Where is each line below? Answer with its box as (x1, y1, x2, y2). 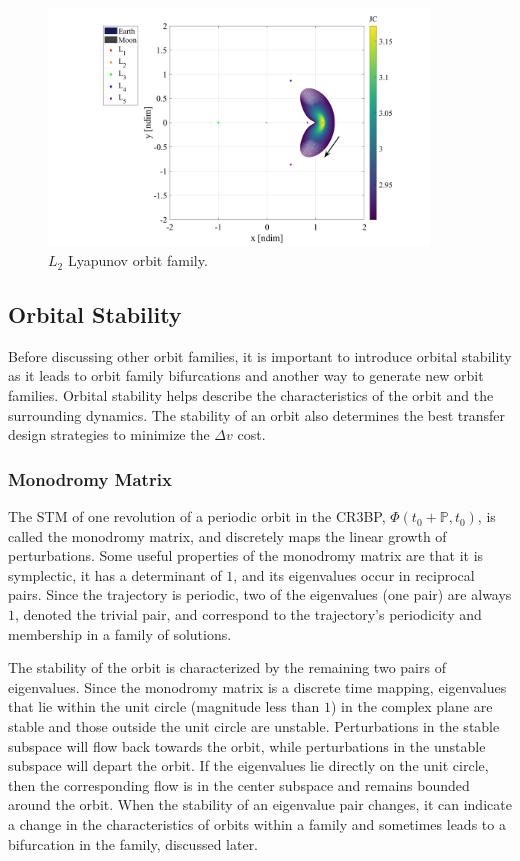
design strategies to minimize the (8, 424, 210, 445)
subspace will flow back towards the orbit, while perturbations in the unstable (8, 735, 486, 756)
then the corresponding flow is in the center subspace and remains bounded (8, 774, 470, 795)
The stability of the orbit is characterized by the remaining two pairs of (8, 657, 446, 678)
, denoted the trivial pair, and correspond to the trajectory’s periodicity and (15, 604, 482, 625)
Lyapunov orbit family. (67, 250, 208, 271)
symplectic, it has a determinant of (8, 564, 222, 585)
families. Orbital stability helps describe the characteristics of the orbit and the (8, 385, 494, 406)
